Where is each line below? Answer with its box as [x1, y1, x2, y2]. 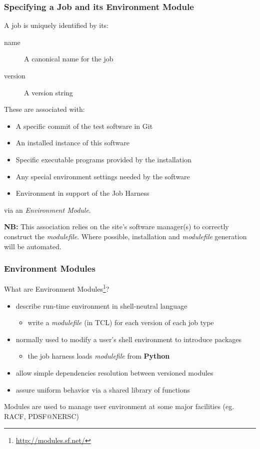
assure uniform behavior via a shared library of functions [15, 384, 190, 395]
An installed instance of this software [15, 137, 129, 148]
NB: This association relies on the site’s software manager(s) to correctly [4, 221, 229, 232]
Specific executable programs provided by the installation [15, 154, 191, 164]
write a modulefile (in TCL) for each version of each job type [27, 317, 214, 328]
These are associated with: [4, 104, 85, 114]
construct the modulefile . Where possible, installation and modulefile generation [4, 231, 247, 241]
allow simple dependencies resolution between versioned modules [15, 367, 213, 378]
